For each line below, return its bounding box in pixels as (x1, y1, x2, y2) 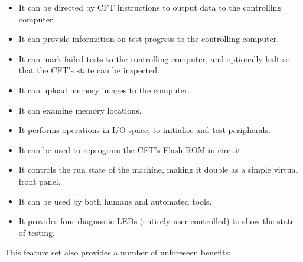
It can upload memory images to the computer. (18, 83, 190, 96)
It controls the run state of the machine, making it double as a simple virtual (18, 163, 298, 176)
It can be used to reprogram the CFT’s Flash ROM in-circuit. (18, 143, 243, 156)
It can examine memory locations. (18, 103, 142, 116)
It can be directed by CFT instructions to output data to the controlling (18, 1, 282, 13)
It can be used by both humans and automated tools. (18, 195, 212, 207)
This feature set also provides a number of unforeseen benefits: (5, 246, 231, 258)
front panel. (18, 174, 61, 187)
